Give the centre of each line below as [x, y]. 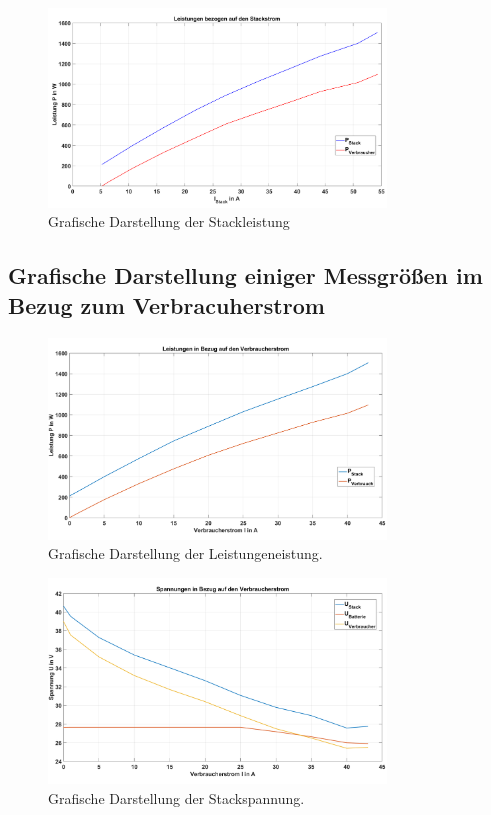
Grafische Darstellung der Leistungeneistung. [185, 553]
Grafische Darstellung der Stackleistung [169, 221]
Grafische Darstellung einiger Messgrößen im [245, 275]
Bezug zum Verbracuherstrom [166, 304]
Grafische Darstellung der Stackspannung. [176, 797]
